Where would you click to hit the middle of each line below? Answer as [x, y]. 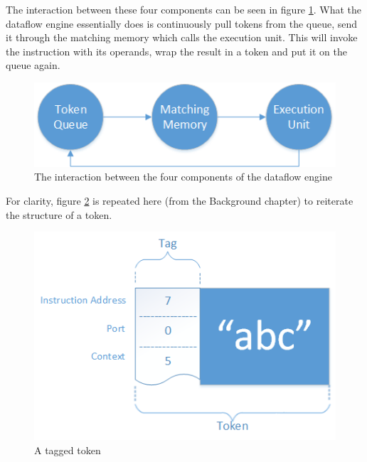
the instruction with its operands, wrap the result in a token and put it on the [177, 51]
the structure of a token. [59, 214]
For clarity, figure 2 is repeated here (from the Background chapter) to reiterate [180, 200]
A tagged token [68, 450]
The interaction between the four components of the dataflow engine [183, 177]
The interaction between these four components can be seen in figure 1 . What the [184, 9]
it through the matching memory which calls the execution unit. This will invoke [182, 37]
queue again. [33, 65]
